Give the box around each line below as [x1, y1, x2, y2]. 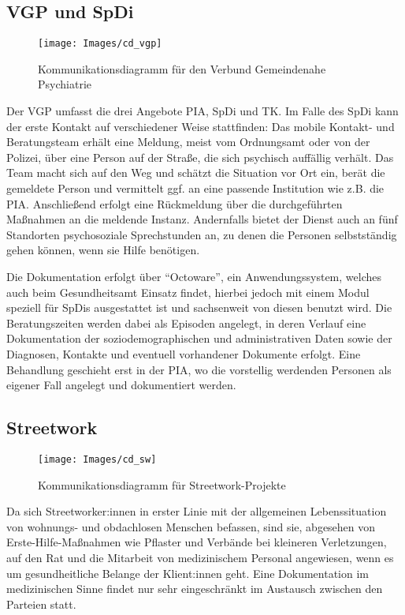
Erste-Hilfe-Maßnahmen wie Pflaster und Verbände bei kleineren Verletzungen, [6, 534, 387, 550]
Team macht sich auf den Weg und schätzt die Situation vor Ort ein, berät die [6, 164, 385, 181]
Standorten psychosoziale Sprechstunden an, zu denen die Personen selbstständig [6, 226, 397, 242]
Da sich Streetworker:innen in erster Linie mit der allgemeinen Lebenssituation [6, 503, 387, 519]
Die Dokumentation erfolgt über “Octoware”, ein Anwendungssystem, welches [6, 268, 381, 284]
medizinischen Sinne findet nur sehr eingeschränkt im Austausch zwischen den [6, 580, 383, 597]
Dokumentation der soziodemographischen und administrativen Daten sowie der [6, 330, 392, 347]
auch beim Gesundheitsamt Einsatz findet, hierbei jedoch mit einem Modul [6, 283, 370, 300]
